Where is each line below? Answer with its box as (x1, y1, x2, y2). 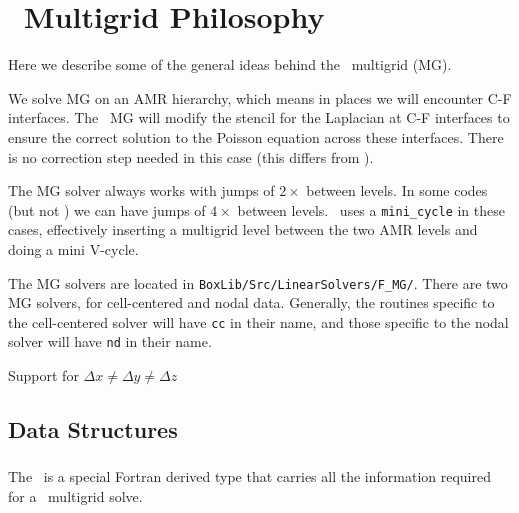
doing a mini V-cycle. (8, 238, 139, 259)
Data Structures (8, 414, 178, 445)
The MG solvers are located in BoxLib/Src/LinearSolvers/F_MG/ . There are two (8, 272, 508, 293)
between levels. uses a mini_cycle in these (237, 199, 505, 220)
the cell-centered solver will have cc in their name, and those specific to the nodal (8, 311, 509, 332)
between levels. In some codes (306, 180, 488, 201)
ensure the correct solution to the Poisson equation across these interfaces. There (8, 126, 504, 147)
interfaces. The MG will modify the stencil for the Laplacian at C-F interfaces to (8, 107, 510, 128)
